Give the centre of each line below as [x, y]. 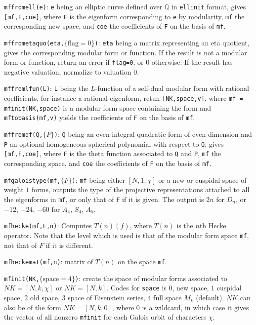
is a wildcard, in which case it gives [195, 307]
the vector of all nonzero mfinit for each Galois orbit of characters [105, 317]
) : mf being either [99, 180]
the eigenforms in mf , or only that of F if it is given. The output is [104, 199]
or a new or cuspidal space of [202, 180]
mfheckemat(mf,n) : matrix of [48, 262]
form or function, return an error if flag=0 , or [74, 62]
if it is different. [69, 245]
